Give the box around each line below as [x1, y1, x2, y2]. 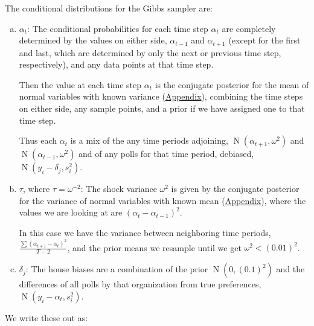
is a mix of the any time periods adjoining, [70, 134, 228, 147]
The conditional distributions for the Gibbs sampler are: [5, 2, 213, 14]
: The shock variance [80, 182, 157, 195]
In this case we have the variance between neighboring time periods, [19, 226, 271, 238]
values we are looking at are [19, 206, 123, 219]
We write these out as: [5, 311, 88, 324]
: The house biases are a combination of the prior [25, 263, 208, 275]
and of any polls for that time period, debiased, [78, 147, 254, 160]
